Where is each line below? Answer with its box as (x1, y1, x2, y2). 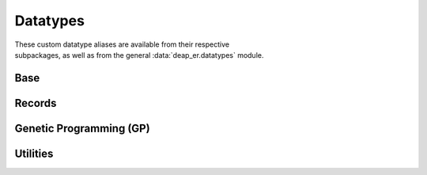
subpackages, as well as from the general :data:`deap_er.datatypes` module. (14, 50, 264, 59)
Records (14, 96, 57, 110)
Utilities (14, 146, 54, 160)
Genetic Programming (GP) (14, 121, 150, 135)
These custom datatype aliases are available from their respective (14, 40, 229, 49)
